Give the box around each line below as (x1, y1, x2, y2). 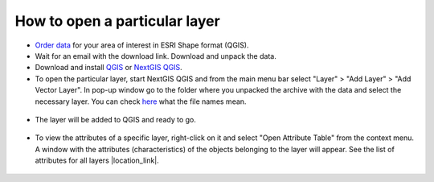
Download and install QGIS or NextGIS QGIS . (35, 63, 182, 72)
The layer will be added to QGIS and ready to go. (35, 114, 197, 124)
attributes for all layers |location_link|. (35, 155, 160, 165)
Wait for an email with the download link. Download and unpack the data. (35, 51, 276, 60)
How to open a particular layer (14, 12, 220, 30)
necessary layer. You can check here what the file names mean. (35, 97, 247, 106)
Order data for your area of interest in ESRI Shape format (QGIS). (35, 40, 249, 50)
